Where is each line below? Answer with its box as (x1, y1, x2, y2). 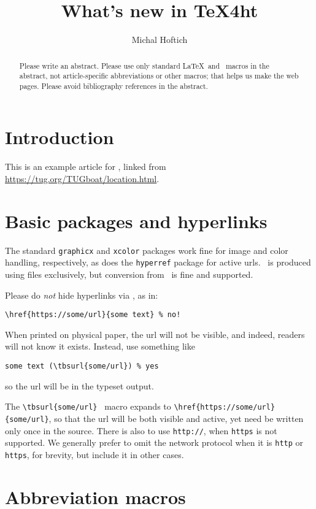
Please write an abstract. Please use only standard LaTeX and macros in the (19, 60, 269, 71)
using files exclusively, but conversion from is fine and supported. (5, 268, 253, 281)
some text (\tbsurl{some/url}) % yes (5, 362, 159, 371)
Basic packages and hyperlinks (5, 208, 268, 233)
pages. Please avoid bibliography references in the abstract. (19, 80, 208, 91)
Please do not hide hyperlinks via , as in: (5, 288, 158, 301)
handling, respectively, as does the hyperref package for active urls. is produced (5, 256, 311, 269)
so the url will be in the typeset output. (5, 379, 154, 392)
